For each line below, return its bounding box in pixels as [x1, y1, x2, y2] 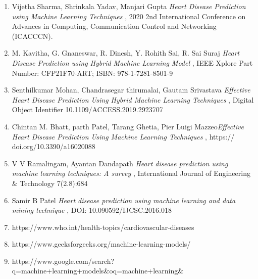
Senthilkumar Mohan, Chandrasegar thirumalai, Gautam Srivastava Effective [12, 84, 250, 95]
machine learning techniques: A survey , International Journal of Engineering [12, 168, 250, 178]
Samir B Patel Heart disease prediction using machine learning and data [12, 195, 236, 205]
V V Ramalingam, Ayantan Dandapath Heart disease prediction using [12, 158, 228, 168]
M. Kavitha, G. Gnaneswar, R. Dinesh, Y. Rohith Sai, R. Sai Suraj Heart [12, 48, 240, 58]
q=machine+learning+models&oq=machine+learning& [12, 265, 184, 276]
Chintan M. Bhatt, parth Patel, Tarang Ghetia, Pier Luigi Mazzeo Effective [12, 121, 244, 131]
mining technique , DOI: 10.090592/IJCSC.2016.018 [12, 205, 172, 215]
